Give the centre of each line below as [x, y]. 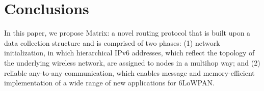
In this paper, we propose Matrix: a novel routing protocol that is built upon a [127, 33]
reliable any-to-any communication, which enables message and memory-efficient [129, 72]
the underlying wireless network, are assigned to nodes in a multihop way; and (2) [132, 62]
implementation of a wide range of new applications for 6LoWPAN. [109, 83]
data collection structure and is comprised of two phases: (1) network [112, 42]
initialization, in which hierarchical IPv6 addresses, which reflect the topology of [129, 53]
